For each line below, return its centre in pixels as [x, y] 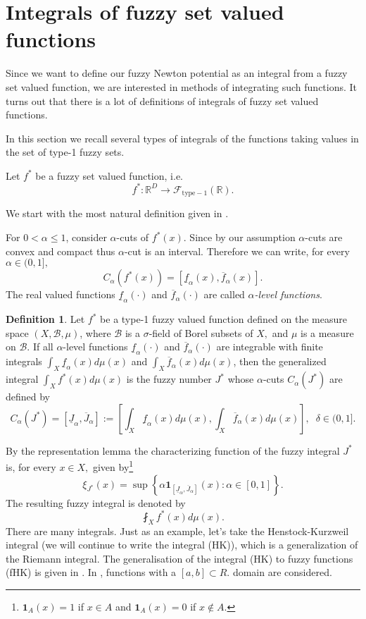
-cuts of [133, 237]
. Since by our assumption [239, 237]
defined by [28, 397]
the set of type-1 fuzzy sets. [65, 152]
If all [43, 347]
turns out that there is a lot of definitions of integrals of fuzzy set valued [162, 100]
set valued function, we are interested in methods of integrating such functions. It [182, 86]
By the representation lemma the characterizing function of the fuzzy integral [173, 450]
